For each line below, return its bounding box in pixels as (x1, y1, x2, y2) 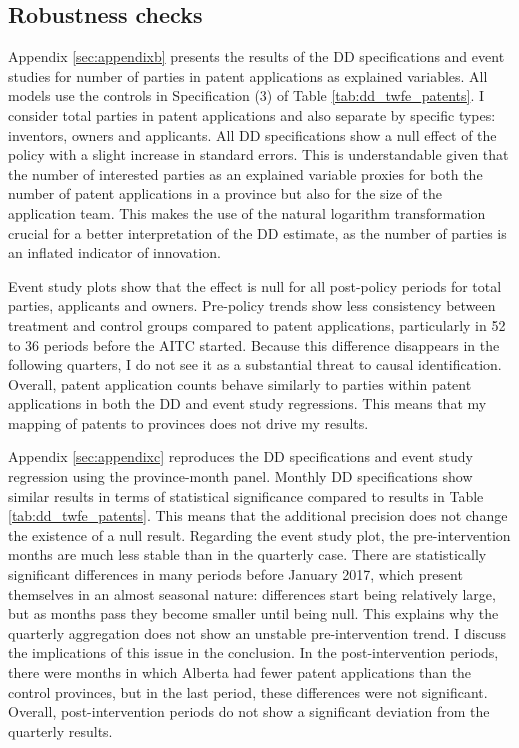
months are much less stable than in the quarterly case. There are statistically (8, 544, 487, 565)
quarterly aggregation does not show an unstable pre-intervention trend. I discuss (8, 622, 507, 643)
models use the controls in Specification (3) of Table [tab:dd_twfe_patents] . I (8, 85, 484, 106)
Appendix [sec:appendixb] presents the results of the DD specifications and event (8, 46, 505, 67)
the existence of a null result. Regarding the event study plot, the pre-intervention (8, 524, 511, 545)
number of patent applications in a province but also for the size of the (8, 183, 442, 204)
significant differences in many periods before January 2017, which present (8, 564, 463, 585)
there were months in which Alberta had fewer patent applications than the (8, 662, 472, 683)
